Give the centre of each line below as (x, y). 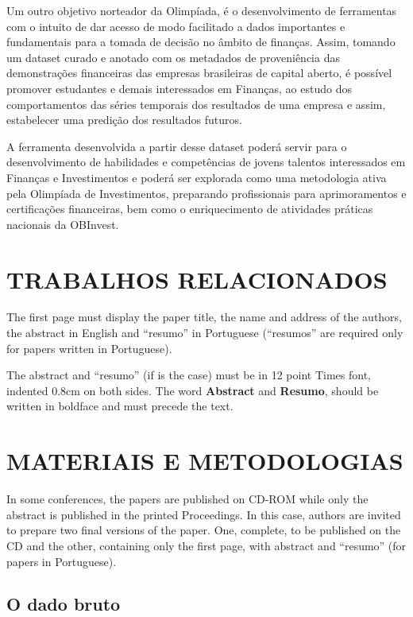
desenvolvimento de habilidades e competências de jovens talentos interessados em (206, 162)
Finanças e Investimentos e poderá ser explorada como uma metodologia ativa (197, 177)
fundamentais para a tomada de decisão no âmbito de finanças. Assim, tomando (201, 42)
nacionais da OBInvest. (63, 224)
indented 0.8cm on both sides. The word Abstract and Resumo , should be (193, 390)
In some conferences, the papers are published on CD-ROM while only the (187, 499)
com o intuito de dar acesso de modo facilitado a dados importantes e (176, 26)
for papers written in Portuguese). (89, 348)
